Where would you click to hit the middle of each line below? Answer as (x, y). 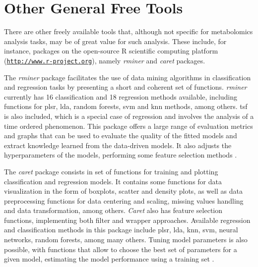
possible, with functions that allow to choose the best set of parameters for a (121, 249)
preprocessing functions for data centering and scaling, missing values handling (124, 200)
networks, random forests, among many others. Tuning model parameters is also (126, 240)
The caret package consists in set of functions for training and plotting (111, 171)
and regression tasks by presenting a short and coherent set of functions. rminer (126, 87)
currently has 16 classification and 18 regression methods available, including (121, 96)
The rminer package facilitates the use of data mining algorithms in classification (128, 77)
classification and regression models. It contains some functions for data (113, 181)
